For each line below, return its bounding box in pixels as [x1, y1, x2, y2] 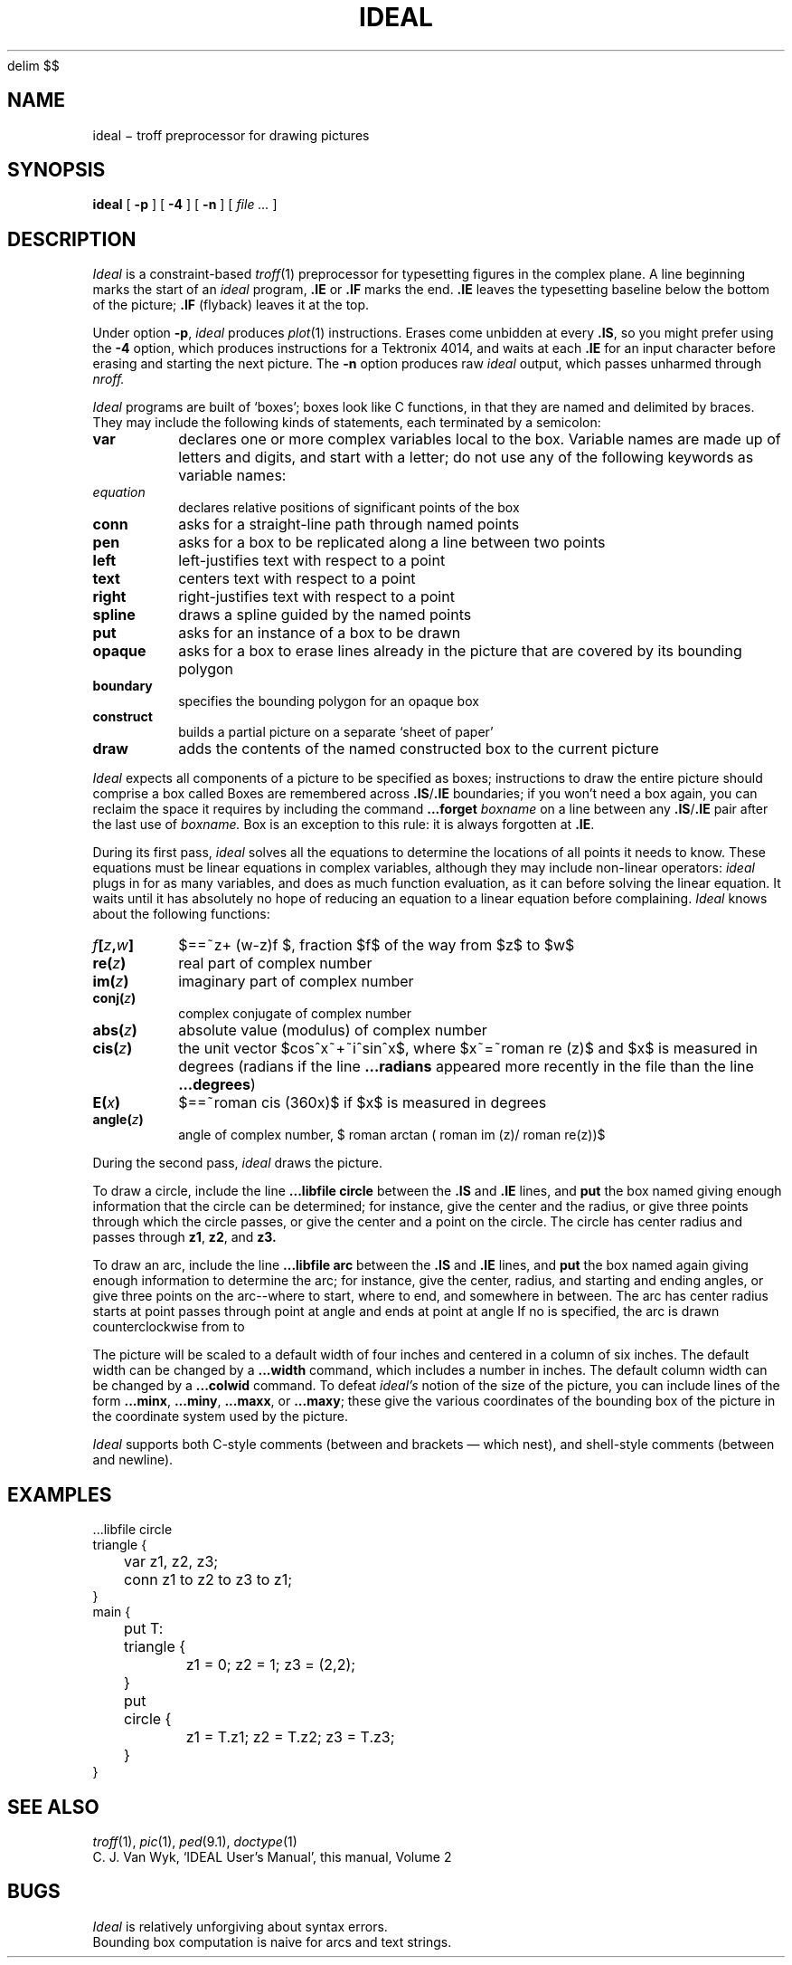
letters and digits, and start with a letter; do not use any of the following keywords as [178, 448, 754, 467]
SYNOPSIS [7, 158, 106, 182]
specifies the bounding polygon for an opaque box [178, 693, 479, 710]
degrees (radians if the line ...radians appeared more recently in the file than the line [178, 1057, 754, 1076]
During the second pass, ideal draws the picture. [92, 1155, 383, 1171]
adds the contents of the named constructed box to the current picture [178, 739, 659, 758]
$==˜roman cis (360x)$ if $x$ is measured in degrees [178, 1093, 547, 1112]
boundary [92, 678, 153, 694]
